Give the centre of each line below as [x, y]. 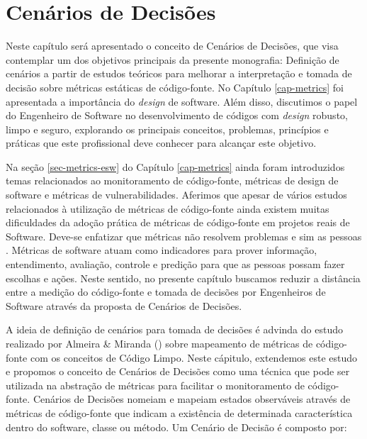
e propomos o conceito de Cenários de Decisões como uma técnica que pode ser [178, 371]
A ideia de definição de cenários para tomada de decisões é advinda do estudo [174, 329]
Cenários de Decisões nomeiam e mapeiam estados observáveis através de [192, 399]
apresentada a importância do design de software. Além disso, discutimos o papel [182, 101]
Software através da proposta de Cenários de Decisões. [124, 305]
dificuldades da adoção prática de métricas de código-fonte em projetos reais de [178, 222]
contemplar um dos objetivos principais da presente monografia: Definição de [173, 59]
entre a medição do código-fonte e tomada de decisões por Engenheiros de [166, 292]
